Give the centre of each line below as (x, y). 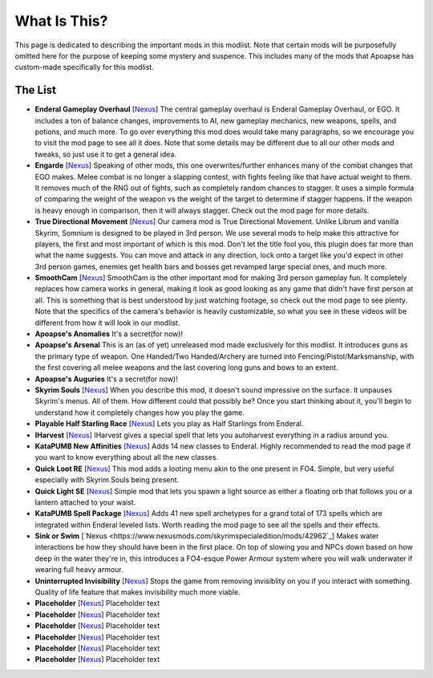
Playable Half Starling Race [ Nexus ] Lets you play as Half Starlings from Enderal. (169, 424)
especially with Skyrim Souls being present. (107, 480)
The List (35, 90)
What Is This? (61, 21)
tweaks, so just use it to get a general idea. (105, 154)
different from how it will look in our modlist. (107, 323)
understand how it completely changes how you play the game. (140, 412)
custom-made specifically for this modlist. (84, 67)
